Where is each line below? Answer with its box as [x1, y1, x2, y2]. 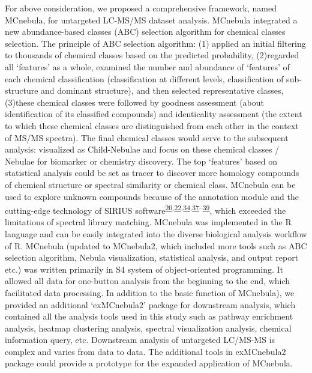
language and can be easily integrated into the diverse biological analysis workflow [5, 227, 307, 240]
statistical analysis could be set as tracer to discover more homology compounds [5, 166, 299, 179]
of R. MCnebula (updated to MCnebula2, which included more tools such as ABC [5, 239, 307, 252]
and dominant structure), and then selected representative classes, [41, 84, 284, 97]
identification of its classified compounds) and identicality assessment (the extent [5, 108, 302, 120]
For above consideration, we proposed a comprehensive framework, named [5, 2, 277, 14]
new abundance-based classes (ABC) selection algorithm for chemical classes [5, 25, 286, 38]
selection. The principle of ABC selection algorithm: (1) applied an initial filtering [5, 37, 306, 49]
